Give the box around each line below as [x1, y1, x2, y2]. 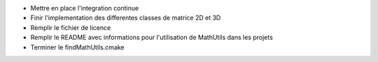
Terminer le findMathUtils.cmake [30, 42, 125, 52]
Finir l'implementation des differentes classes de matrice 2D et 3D [30, 14, 221, 22]
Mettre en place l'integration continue [30, 4, 139, 12]
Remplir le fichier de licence [30, 23, 111, 31]
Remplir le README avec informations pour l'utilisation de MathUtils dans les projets [30, 33, 273, 42]
